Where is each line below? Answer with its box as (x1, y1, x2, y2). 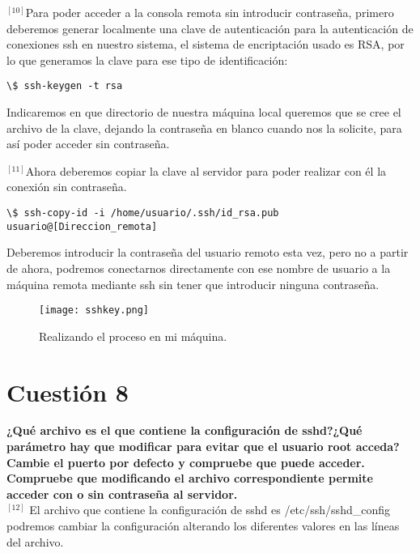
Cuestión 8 (6, 375, 129, 408)
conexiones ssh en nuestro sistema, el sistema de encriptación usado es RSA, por (6, 36, 405, 53)
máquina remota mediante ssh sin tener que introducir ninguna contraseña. (6, 275, 380, 292)
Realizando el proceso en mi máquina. (39, 327, 227, 344)
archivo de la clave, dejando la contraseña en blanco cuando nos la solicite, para (6, 119, 402, 136)
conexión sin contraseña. (6, 178, 127, 195)
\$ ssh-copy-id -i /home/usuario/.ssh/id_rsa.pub (6, 207, 279, 219)
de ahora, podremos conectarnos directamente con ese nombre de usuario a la (6, 259, 391, 276)
